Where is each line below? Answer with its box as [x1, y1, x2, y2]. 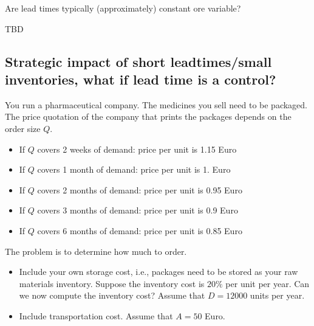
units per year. [250, 289, 305, 302]
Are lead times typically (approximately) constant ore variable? [5, 2, 241, 14]
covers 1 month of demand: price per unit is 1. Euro [37, 163, 231, 176]
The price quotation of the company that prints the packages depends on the [5, 110, 292, 123]
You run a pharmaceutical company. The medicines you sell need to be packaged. [5, 98, 307, 111]
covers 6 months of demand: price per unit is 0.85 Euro [37, 224, 242, 237]
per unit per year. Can [225, 277, 310, 290]
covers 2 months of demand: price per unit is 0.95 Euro [37, 183, 242, 196]
